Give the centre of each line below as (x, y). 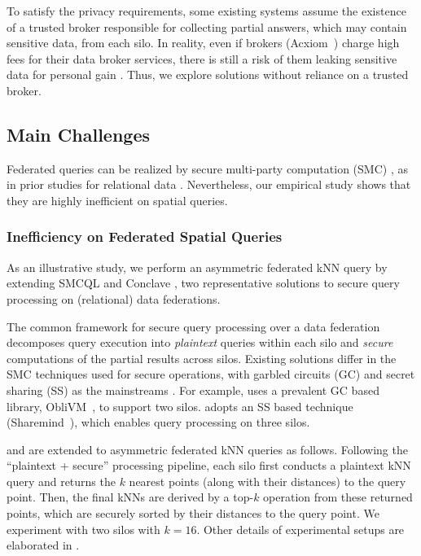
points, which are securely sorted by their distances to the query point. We (193, 513)
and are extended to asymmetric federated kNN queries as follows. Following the (207, 449)
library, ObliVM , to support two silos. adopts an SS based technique (180, 406)
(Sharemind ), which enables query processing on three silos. (158, 422)
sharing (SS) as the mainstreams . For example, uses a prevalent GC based (193, 390)
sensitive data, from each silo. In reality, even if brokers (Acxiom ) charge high (203, 43)
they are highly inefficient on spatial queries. (117, 200)
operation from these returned (338, 497)
